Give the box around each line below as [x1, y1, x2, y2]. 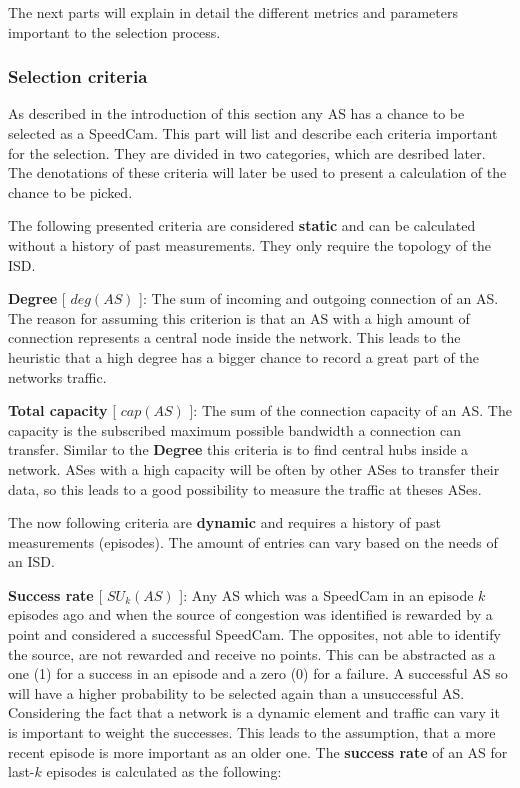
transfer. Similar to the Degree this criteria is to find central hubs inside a [8, 439, 469, 460]
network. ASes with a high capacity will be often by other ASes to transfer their [8, 458, 500, 479]
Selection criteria [8, 64, 148, 89]
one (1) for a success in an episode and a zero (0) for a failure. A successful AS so [8, 663, 508, 684]
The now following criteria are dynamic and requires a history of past [8, 512, 442, 533]
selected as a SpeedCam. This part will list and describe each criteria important [8, 123, 498, 143]
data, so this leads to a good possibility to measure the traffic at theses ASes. [8, 478, 482, 499]
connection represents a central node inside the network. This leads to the [8, 327, 461, 348]
